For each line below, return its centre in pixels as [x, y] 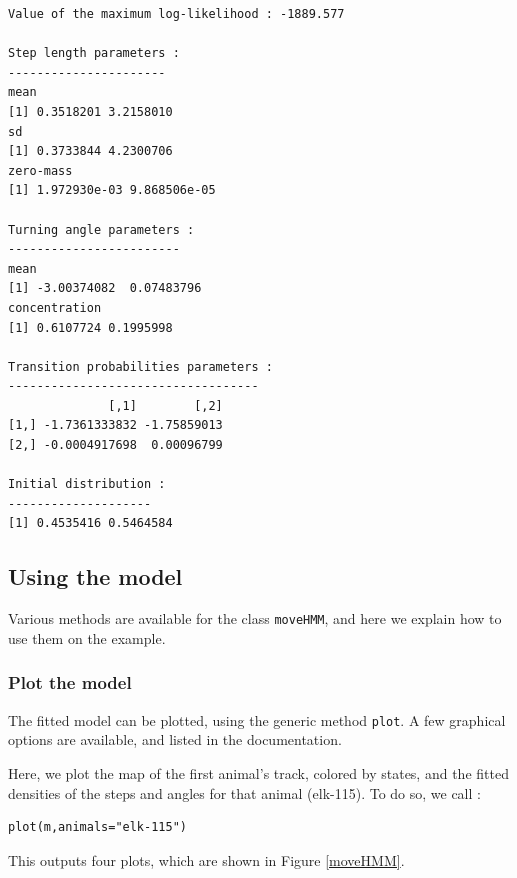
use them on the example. [87, 637]
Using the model [95, 576]
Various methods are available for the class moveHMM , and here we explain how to [255, 618]
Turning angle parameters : [101, 229]
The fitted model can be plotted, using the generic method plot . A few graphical [257, 719]
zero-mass [40, 170]
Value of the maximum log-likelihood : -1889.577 [176, 14]
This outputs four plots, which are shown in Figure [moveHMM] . [206, 859]
